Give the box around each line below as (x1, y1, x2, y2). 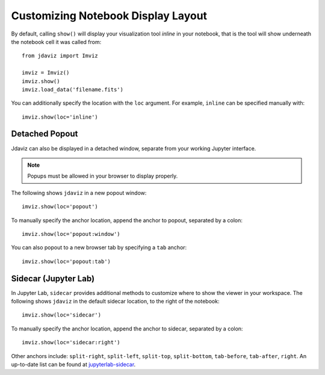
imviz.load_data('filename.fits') (22, 86, 123, 93)
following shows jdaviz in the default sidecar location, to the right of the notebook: (11, 298, 220, 305)
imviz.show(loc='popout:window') (22, 231, 120, 237)
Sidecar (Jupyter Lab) (11, 273, 95, 284)
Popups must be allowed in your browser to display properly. (27, 172, 178, 180)
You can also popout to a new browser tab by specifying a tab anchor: (11, 244, 187, 251)
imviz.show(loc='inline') (22, 113, 99, 120)
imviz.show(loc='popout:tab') (22, 258, 111, 265)
